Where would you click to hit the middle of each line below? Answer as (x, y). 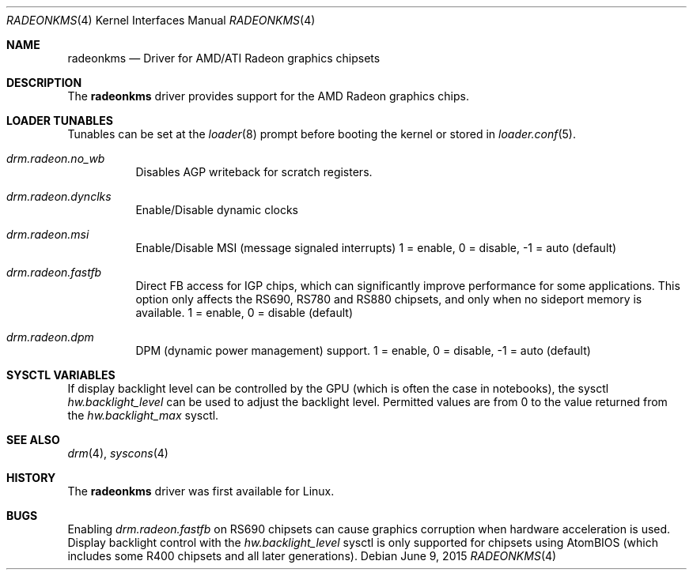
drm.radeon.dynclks (59, 196)
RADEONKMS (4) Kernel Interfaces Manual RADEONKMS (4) (161, 20)
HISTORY (31, 478)
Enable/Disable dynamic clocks (217, 210)
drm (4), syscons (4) (118, 453)
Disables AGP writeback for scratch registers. (254, 172)
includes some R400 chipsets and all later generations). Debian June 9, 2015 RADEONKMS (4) (312, 556)
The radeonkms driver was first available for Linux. (201, 491)
